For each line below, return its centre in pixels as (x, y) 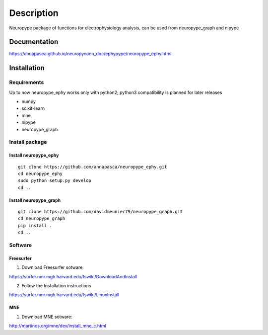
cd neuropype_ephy (40, 173)
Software (21, 245)
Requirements (27, 83)
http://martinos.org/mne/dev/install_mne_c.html (58, 326)
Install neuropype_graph (35, 200)
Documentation (34, 42)
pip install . (35, 225)
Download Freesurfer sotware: (53, 267)
